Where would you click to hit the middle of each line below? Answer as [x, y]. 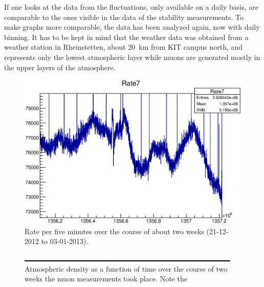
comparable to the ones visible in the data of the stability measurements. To [124, 17]
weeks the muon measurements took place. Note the [106, 279]
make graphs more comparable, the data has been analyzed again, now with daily [132, 27]
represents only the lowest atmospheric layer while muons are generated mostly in [132, 57]
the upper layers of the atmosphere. [60, 67]
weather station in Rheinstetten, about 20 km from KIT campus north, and [124, 47]
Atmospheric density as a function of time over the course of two [126, 268]
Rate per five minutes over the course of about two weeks [114, 231]
